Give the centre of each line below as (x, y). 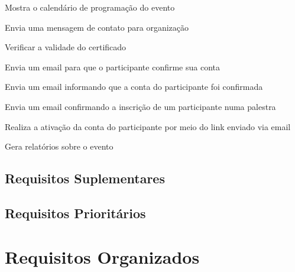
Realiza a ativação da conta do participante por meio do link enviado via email (148, 126)
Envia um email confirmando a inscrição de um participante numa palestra (140, 106)
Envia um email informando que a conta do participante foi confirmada (134, 87)
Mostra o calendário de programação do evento (90, 7)
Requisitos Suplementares (85, 178)
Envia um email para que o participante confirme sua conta (112, 67)
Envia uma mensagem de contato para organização (97, 27)
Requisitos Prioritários (75, 213)
